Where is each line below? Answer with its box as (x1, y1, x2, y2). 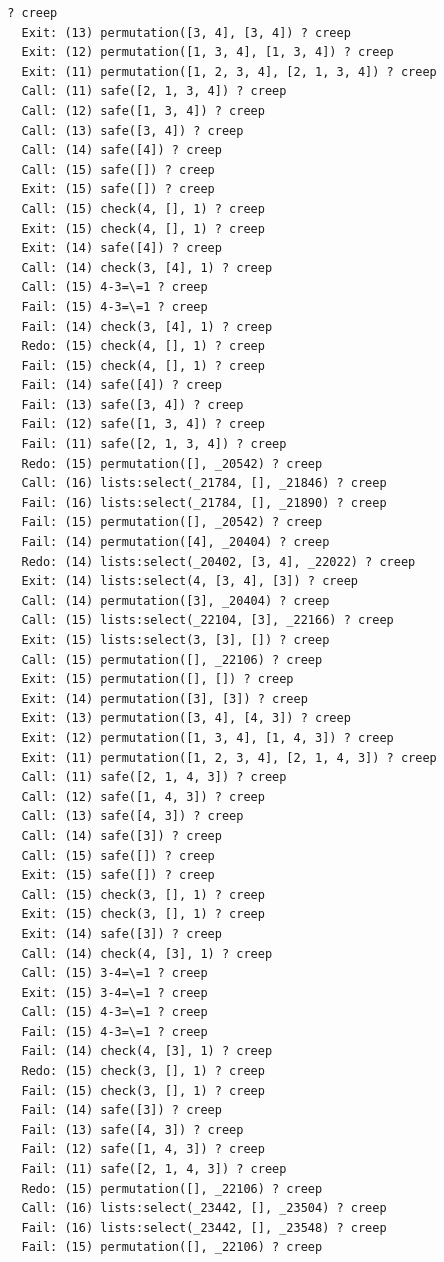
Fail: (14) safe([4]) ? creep (21, 378, 222, 393)
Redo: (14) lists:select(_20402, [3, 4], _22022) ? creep (21, 554, 416, 569)
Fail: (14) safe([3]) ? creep (21, 1103, 222, 1118)
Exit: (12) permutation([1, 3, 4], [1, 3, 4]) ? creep (21, 45, 394, 60)
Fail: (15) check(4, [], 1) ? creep (21, 358, 265, 373)
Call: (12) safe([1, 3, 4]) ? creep (21, 103, 265, 118)
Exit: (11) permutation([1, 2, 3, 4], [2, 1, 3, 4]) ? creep (21, 64, 437, 79)
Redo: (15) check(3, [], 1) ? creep (21, 1064, 265, 1079)
